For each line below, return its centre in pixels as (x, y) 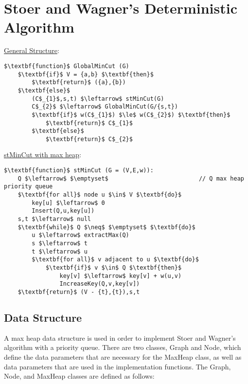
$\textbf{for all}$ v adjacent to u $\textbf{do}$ (115, 260)
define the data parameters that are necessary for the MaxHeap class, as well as (123, 357)
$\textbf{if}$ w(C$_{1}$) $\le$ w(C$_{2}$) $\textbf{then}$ (131, 115)
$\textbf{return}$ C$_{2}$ (89, 139)
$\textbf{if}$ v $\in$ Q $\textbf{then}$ (114, 267)
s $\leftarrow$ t (60, 243)
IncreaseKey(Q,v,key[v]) (100, 284)
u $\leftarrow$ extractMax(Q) (80, 235)
